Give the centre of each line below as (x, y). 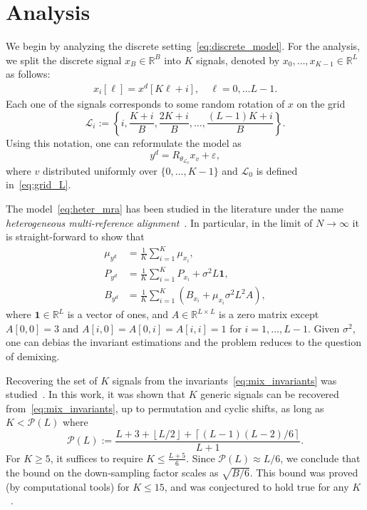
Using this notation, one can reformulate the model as (124, 142)
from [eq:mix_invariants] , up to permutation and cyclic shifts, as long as (165, 408)
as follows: (28, 74)
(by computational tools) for (68, 486)
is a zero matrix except (269, 314)
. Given (324, 328)
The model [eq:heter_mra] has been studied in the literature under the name (175, 209)
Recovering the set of (52, 380)
